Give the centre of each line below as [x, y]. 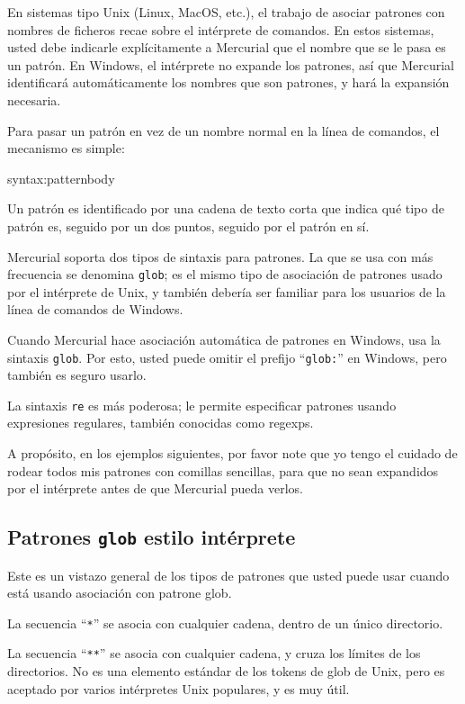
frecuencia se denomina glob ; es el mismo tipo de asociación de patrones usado [225, 274]
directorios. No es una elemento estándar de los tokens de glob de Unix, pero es [226, 671]
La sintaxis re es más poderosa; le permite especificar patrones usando [202, 405]
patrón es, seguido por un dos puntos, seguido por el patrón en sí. [188, 226]
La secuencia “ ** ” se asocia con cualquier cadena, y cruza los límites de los [214, 653]
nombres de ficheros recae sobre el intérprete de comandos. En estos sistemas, [221, 29]
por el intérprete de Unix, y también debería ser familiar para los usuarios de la [227, 291]
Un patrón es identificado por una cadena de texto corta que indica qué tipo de [226, 208]
